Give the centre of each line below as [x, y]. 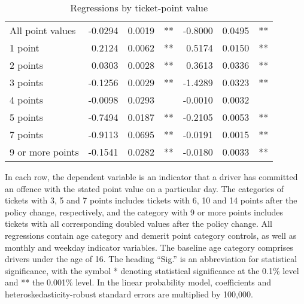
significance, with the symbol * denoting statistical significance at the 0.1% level [152, 270]
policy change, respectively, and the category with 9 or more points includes [144, 212]
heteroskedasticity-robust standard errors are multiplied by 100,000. [129, 294]
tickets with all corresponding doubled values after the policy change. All [139, 224]
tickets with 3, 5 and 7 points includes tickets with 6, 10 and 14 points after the [151, 200]
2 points [27, 65]
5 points [27, 117]
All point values [43, 30]
